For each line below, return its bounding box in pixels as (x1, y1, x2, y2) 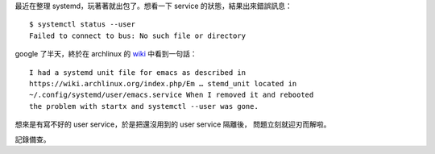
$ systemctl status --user (29, 20, 136, 29)
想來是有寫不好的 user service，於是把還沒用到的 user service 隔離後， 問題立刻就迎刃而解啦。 (14, 119, 331, 129)
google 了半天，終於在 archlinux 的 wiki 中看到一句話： (14, 49, 197, 59)
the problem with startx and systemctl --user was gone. (29, 102, 259, 110)
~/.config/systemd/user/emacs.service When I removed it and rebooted (29, 90, 314, 100)
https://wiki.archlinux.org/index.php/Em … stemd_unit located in (29, 79, 297, 88)
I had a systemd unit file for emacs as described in (29, 68, 246, 77)
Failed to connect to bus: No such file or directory (29, 31, 246, 40)
